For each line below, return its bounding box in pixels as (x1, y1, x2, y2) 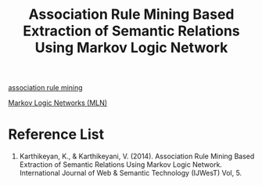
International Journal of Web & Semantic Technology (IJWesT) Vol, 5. (19, 169, 242, 178)
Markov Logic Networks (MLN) (8, 98, 108, 107)
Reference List (8, 125, 104, 143)
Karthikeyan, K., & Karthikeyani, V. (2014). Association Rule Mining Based (19, 151, 255, 161)
